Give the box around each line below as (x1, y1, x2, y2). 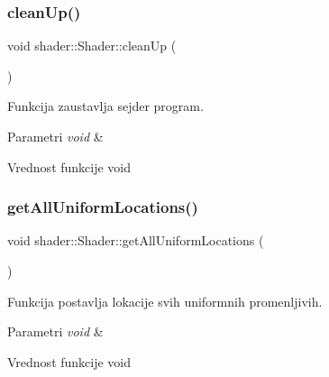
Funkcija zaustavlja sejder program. (7, 97, 204, 115)
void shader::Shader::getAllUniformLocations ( (7, 231, 264, 250)
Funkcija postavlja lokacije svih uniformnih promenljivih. (7, 291, 323, 310)
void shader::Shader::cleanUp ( (7, 36, 177, 55)
